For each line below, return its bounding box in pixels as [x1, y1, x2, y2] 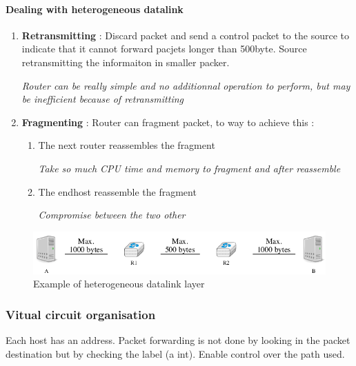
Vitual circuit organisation [6, 305, 156, 323]
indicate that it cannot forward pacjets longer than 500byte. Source [21, 41, 307, 56]
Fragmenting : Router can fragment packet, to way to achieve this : [21, 114, 315, 129]
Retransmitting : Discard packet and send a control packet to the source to [21, 28, 349, 42]
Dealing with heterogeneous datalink [6, 1, 184, 16]
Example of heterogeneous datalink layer [33, 276, 205, 291]
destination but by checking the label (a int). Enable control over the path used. [6, 346, 345, 360]
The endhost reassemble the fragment [38, 184, 197, 199]
